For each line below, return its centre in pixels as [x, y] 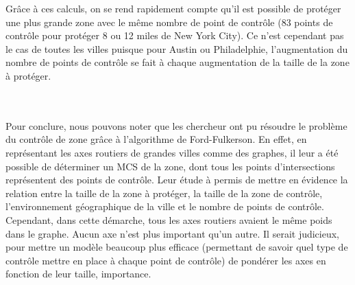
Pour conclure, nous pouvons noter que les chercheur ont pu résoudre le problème [176, 125]
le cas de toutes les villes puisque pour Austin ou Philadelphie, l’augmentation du [177, 48]
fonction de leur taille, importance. [78, 274]
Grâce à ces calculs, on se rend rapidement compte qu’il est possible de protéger [173, 8]
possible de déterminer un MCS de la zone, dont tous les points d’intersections [170, 166]
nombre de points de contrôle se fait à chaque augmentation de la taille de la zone [177, 62]
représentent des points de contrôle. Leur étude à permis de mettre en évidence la [177, 180]
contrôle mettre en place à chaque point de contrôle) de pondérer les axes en [166, 260]
